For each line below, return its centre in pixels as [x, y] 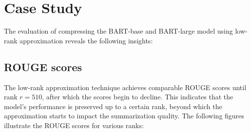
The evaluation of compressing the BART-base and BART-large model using [118, 31]
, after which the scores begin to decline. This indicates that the [138, 97]
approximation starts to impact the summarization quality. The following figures [124, 116]
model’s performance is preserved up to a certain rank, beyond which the [113, 106]
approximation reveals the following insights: [86, 40]
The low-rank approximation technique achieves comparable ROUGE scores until [125, 87]
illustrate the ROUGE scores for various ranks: [74, 125]
